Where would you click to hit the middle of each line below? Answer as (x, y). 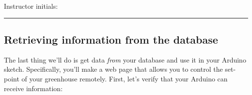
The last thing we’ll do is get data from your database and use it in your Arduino (125, 59)
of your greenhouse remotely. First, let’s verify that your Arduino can (125, 78)
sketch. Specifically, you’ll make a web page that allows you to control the (113, 69)
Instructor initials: (31, 6)
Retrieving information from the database (111, 39)
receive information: (33, 88)
